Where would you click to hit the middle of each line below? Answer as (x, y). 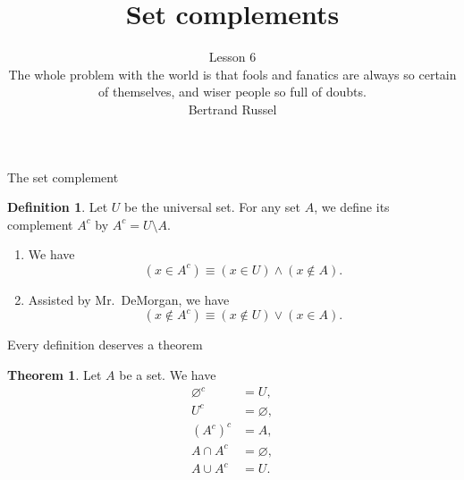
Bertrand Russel (232, 109)
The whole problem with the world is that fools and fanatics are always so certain (232, 74)
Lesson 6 (232, 57)
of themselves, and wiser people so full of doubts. (232, 92)
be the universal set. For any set (212, 207)
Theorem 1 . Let (55, 375)
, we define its (352, 207)
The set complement (63, 177)
